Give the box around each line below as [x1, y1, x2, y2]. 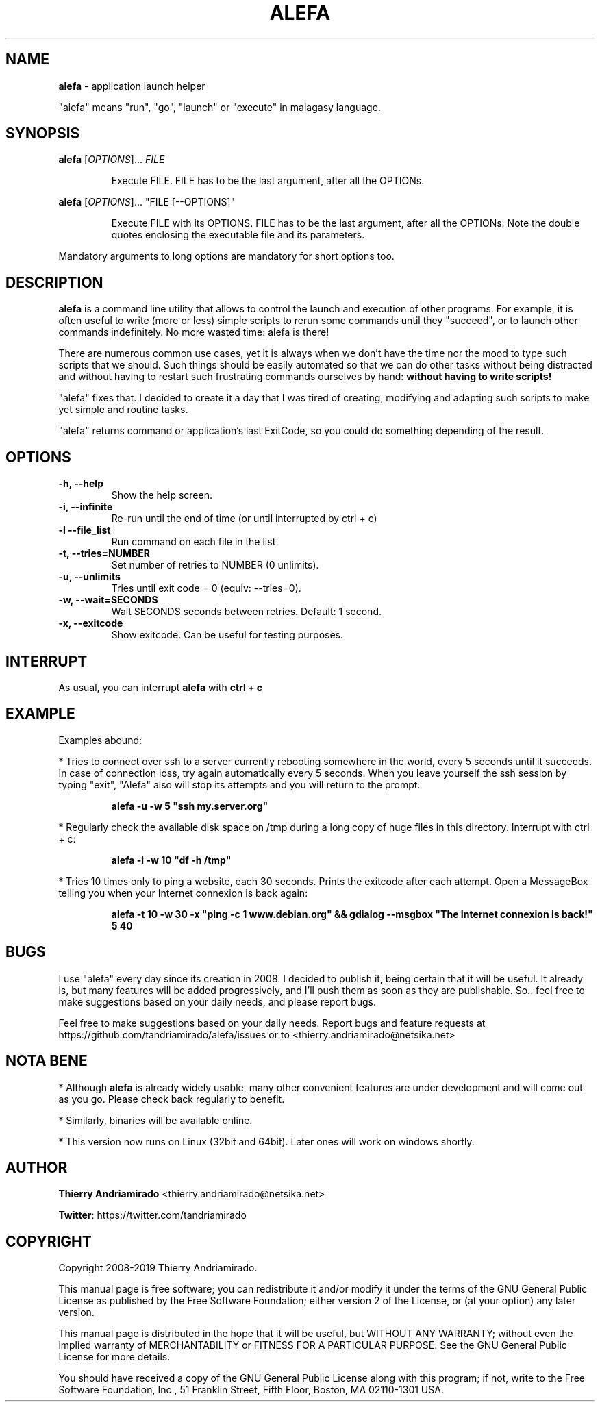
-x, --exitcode [58, 617, 123, 630]
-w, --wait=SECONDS [58, 594, 158, 606]
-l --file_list [58, 524, 111, 536]
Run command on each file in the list [111, 536, 276, 548]
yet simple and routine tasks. [58, 403, 188, 416]
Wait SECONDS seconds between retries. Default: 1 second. [111, 606, 382, 618]
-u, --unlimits [58, 571, 121, 583]
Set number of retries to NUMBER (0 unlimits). [111, 559, 319, 571]
